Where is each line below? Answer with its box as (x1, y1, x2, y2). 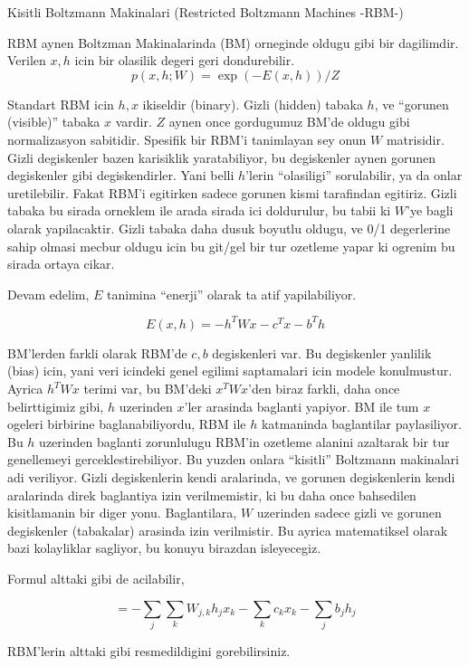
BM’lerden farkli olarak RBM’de (7, 343, 187, 362)
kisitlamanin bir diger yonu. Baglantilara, (7, 503, 237, 522)
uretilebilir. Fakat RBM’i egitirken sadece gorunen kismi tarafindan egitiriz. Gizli (7, 183, 457, 202)
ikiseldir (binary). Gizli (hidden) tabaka (142, 94, 363, 113)
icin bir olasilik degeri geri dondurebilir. (74, 51, 295, 70)
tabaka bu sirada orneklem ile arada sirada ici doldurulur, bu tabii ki (7, 201, 391, 220)
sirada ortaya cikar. (7, 254, 115, 273)
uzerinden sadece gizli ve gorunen (256, 503, 442, 522)
